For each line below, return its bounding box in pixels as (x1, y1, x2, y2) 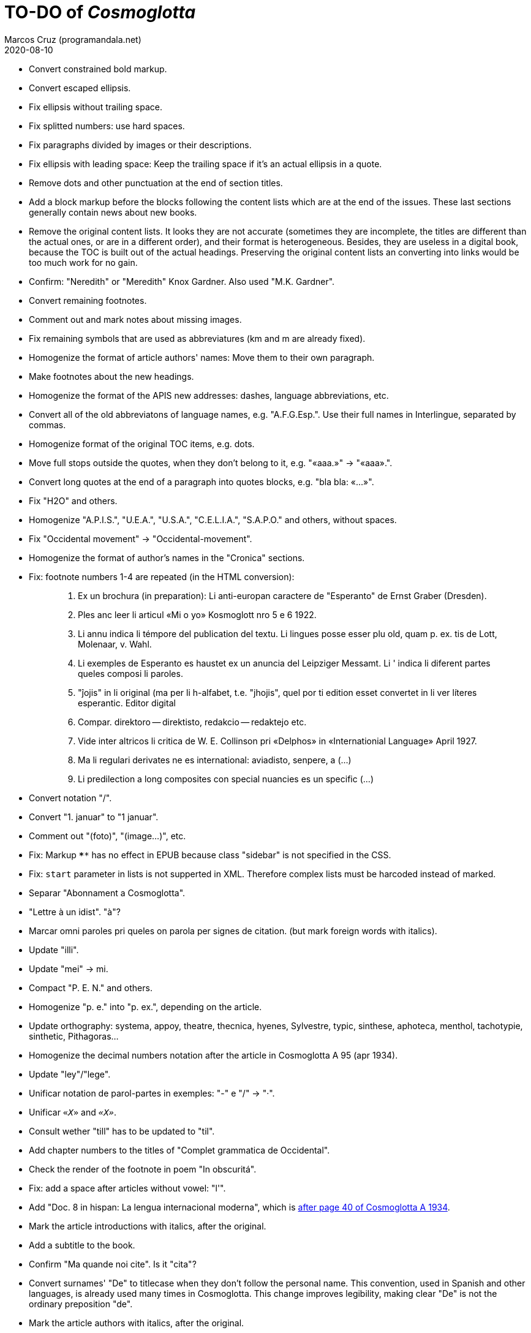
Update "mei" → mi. (29, 963, 108, 974)
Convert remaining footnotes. (29, 295, 147, 306)
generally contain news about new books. (29, 206, 197, 217)
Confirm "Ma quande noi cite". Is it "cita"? (29, 1258, 197, 1269)
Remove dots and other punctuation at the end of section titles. (29, 177, 283, 188)
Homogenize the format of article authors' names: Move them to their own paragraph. (29, 352, 375, 363)
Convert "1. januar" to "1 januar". (29, 811, 159, 822)
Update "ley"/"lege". (29, 1068, 111, 1079)
